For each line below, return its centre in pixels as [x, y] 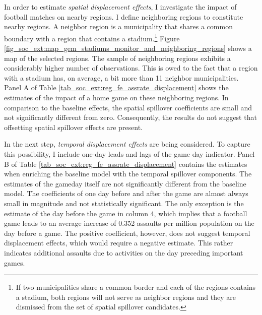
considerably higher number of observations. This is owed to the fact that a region [131, 68]
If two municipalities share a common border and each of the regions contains [136, 287]
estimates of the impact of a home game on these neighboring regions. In [116, 97]
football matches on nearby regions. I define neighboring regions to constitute [124, 16]
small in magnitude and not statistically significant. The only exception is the [124, 203]
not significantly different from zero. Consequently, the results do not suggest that [130, 117]
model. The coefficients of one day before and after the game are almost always [126, 193]
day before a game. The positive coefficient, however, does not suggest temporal [127, 233]
